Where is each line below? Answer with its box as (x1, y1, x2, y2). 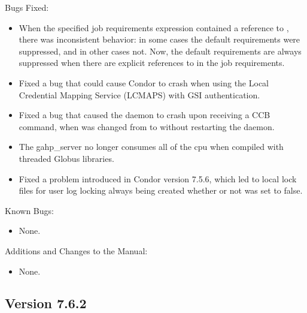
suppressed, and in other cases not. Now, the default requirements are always (19, 44, 302, 57)
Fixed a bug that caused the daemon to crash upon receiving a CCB (19, 109, 270, 121)
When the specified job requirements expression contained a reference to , (19, 21, 289, 34)
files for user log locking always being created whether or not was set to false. (19, 184, 303, 197)
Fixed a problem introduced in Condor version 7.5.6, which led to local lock (19, 172, 297, 185)
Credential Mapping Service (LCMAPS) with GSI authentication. (19, 88, 260, 101)
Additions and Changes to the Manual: (5, 244, 148, 257)
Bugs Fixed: (5, 1, 49, 13)
